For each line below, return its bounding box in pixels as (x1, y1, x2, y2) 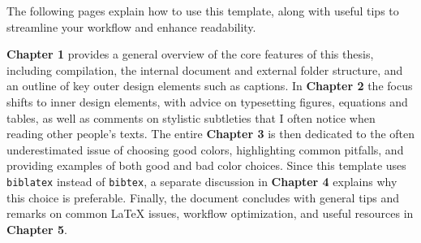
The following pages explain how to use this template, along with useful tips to (6, 2, 399, 19)
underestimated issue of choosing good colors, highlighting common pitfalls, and (6, 141, 404, 158)
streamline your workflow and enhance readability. (6, 18, 256, 35)
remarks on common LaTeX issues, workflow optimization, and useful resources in (6, 205, 414, 222)
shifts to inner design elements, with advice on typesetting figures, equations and (6, 93, 408, 110)
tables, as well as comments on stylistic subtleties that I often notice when (6, 109, 376, 126)
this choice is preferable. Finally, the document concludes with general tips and (6, 189, 400, 206)
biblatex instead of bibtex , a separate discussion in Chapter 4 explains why (6, 172, 397, 189)
